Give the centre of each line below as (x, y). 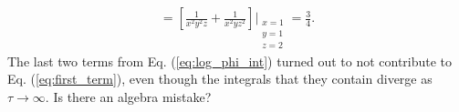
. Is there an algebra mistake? (128, 97)
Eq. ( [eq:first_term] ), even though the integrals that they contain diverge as (220, 79)
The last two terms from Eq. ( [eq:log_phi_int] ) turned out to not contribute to (230, 61)
